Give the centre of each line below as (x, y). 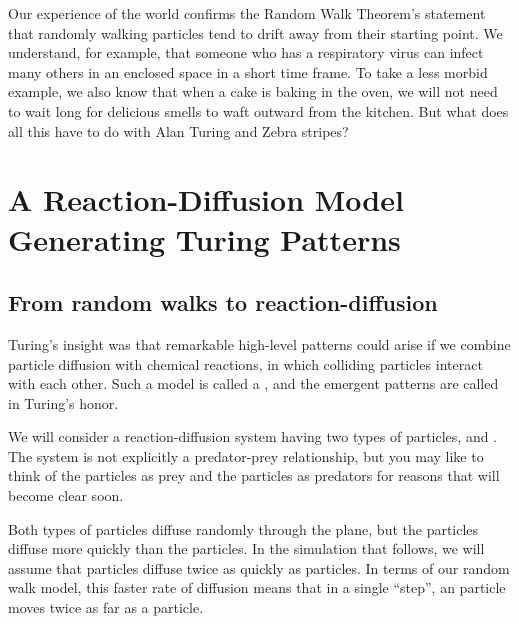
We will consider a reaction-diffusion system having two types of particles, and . (253, 436)
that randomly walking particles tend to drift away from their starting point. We (255, 32)
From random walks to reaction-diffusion (223, 302)
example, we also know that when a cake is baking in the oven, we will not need (253, 91)
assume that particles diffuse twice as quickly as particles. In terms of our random (259, 567)
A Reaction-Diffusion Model (206, 199)
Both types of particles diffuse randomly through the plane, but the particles (243, 528)
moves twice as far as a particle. (106, 607)
